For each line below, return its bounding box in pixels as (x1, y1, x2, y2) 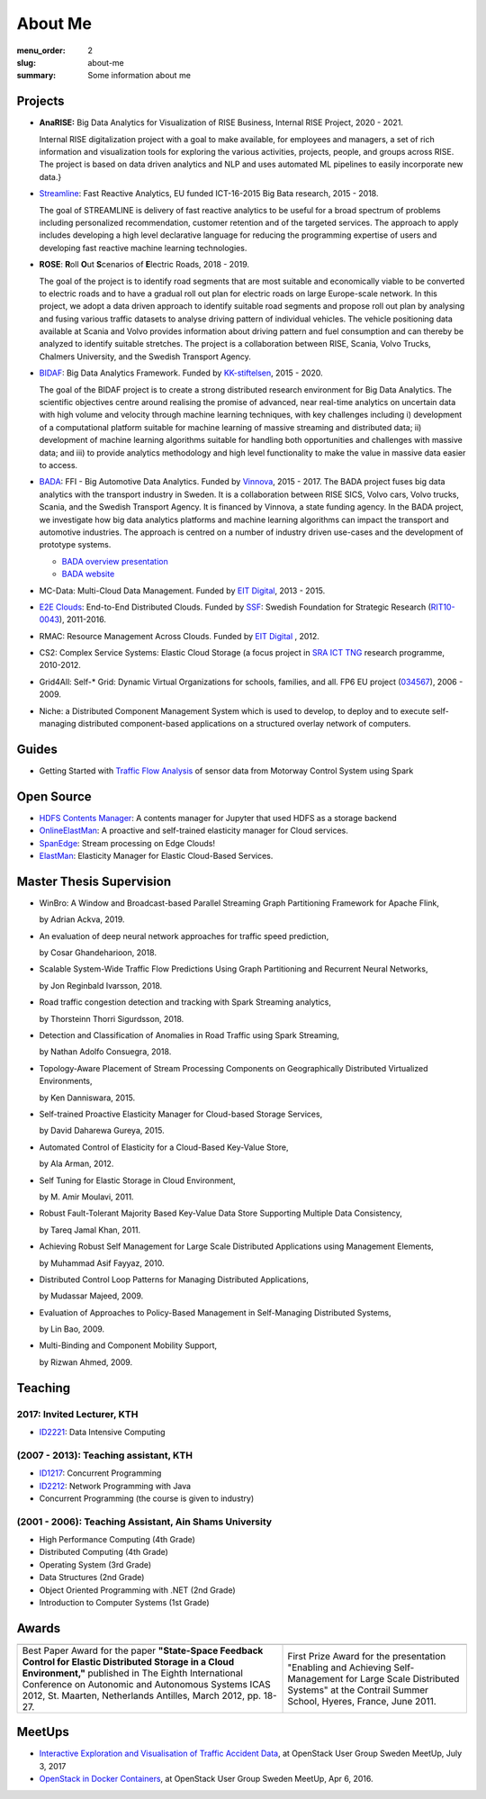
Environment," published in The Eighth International (22, 1667, 243, 1679)
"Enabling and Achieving (287, 1661, 391, 1674)
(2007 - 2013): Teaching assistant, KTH (16, 1449, 193, 1461)
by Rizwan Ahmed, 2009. (39, 1356, 133, 1368)
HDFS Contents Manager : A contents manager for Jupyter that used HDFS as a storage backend (39, 812, 398, 823)
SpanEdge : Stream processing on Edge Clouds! (39, 837, 216, 848)
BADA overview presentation (61, 556, 168, 566)
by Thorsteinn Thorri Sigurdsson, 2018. (39, 1013, 184, 1024)
